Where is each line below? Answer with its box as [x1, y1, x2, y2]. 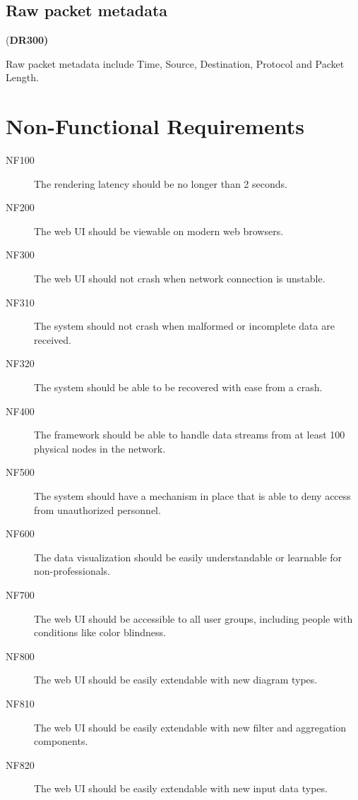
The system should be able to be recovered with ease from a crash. [34, 380, 323, 395]
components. [34, 734, 88, 748]
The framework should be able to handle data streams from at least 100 [34, 427, 345, 442]
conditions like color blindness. [34, 625, 166, 640]
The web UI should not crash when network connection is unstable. [34, 271, 326, 286]
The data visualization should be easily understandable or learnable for [34, 549, 342, 564]
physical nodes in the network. [34, 441, 166, 455]
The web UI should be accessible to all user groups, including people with [34, 611, 353, 626]
